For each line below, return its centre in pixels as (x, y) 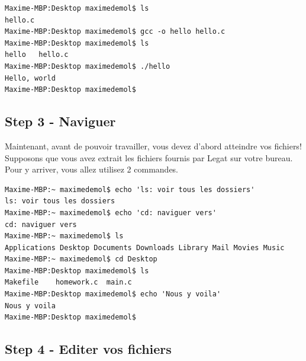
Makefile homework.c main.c (68, 282)
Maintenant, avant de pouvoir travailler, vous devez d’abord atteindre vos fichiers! (153, 146)
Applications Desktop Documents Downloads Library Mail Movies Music (145, 247)
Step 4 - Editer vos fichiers (88, 349)
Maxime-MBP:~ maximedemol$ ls (64, 236)
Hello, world (30, 78)
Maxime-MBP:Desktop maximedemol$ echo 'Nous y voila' (113, 294)
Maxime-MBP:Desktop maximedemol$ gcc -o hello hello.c (115, 32)
